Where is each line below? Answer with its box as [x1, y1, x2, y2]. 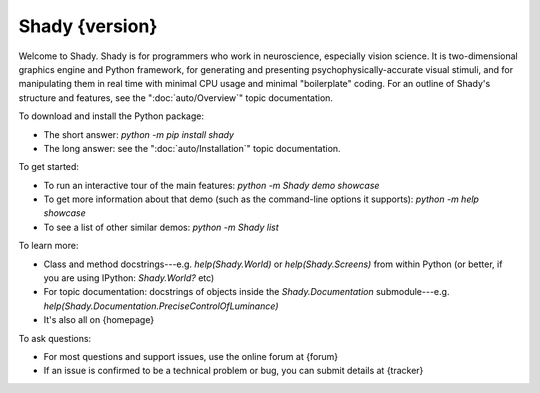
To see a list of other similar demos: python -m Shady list [43, 221, 279, 233]
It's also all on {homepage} [43, 314, 155, 326]
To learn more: [18, 240, 79, 252]
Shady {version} [18, 15, 158, 37]
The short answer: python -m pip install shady [43, 128, 235, 140]
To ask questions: [18, 332, 92, 344]
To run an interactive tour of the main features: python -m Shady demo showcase [43, 179, 380, 191]
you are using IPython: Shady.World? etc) [43, 272, 215, 284]
